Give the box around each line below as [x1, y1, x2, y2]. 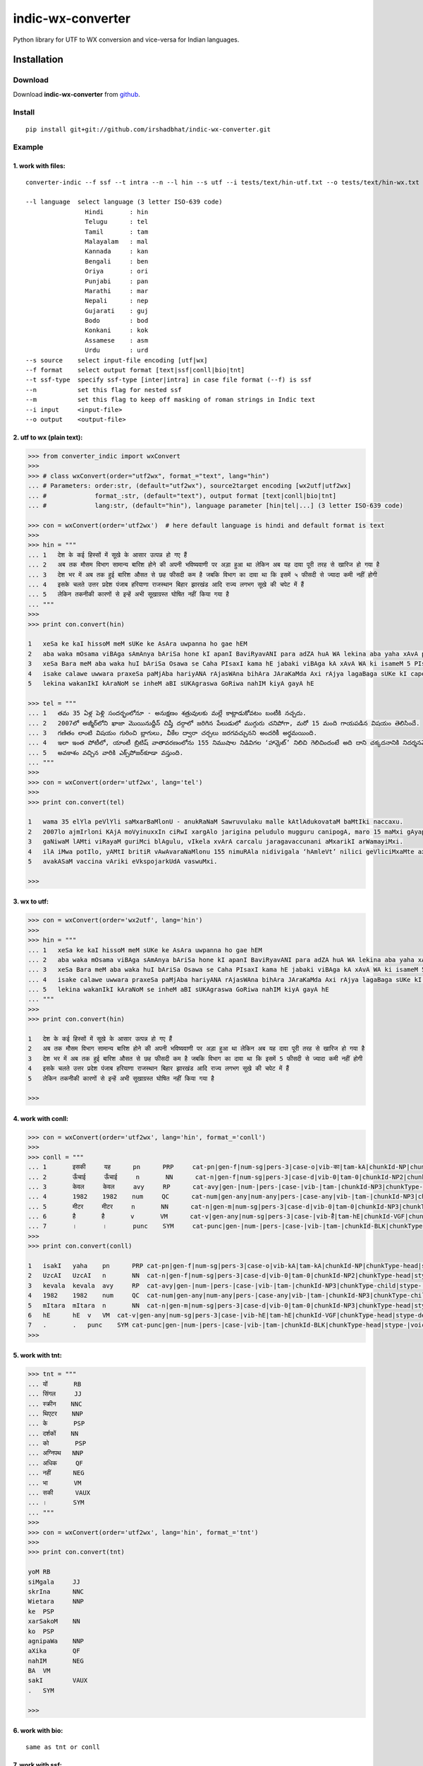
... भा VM [27, 1478, 82, 1487]
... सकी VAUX [27, 1489, 91, 1497]
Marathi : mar [85, 287, 149, 295]
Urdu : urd [85, 346, 149, 355]
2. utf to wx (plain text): [13, 433, 83, 441]
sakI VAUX [27, 1676, 88, 1685]
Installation [13, 54, 63, 66]
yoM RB [27, 1568, 51, 1576]
